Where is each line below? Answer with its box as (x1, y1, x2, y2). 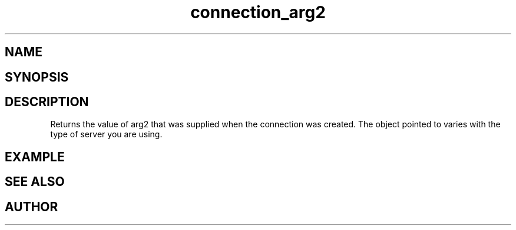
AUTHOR (5, 199, 58, 214)
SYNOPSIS (5, 69, 69, 84)
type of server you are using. (50, 129, 163, 140)
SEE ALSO (5, 174, 65, 190)
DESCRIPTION (5, 94, 89, 110)
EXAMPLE (5, 149, 65, 164)
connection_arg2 (190, 2, 326, 22)
